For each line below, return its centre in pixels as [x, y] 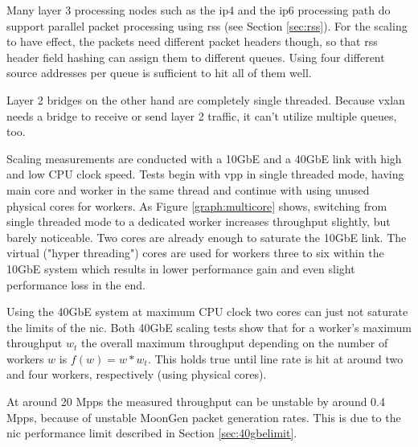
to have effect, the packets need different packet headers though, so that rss [192, 41]
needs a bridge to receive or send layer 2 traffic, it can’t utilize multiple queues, [202, 115]
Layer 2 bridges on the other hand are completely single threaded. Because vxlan [206, 99]
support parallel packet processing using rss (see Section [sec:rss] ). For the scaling [207, 25]
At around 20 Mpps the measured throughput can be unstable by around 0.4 [196, 402]
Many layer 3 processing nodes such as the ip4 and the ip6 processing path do [199, 10]
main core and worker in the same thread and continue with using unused [188, 189]
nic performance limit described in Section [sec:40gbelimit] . [152, 433]
